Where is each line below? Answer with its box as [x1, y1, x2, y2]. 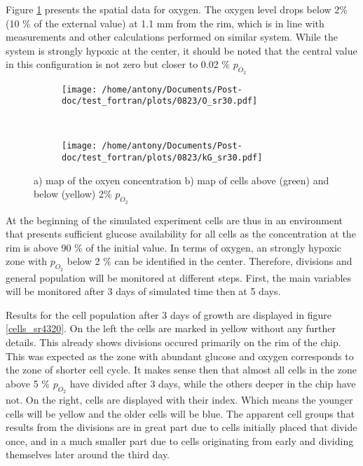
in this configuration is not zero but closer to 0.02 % [6, 57, 231, 71]
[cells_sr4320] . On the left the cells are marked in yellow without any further [6, 321, 336, 336]
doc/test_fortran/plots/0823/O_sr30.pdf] [62, 96, 258, 107]
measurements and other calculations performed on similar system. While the [6, 29, 338, 44]
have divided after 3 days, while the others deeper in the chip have [69, 376, 356, 390]
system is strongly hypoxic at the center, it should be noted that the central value [6, 43, 357, 57]
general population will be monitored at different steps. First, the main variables [6, 270, 352, 285]
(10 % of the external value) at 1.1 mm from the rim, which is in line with [6, 15, 324, 30]
